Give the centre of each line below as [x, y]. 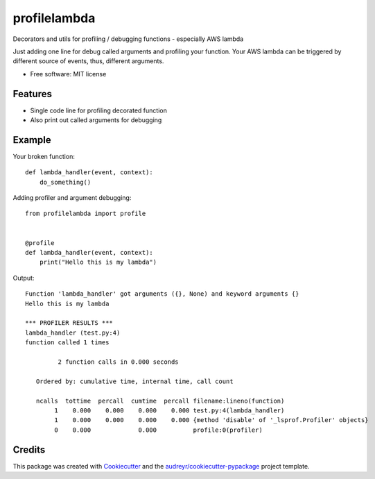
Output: [24, 278]
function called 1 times [67, 343]
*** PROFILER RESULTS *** [69, 323]
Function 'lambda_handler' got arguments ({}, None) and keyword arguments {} [162, 294]
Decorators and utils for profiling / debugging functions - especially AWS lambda [128, 39]
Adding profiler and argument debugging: [72, 198]
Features [32, 94]
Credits [29, 449]
